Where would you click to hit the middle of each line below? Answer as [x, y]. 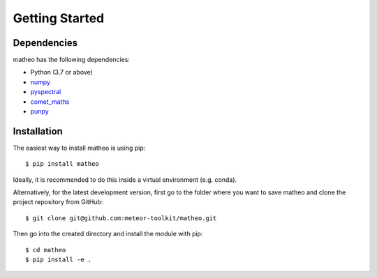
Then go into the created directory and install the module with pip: [108, 234]
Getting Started [59, 18]
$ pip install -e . [59, 260]
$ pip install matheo [62, 164]
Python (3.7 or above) [62, 72]
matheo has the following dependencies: [72, 60]
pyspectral [46, 92]
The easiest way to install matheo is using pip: [79, 148]
